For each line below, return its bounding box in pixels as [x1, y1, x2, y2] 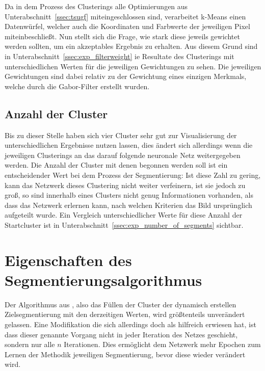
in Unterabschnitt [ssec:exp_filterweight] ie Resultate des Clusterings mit [5, 50, 234, 61]
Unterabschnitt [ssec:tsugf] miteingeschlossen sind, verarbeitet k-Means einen [5, 11, 246, 21]
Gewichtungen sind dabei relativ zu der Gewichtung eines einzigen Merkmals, [5, 71, 247, 82]
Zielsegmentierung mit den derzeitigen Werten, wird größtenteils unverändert [5, 309, 245, 320]
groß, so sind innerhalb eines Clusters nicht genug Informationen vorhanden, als [5, 190, 253, 200]
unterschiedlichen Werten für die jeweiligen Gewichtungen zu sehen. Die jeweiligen [5, 61, 261, 71]
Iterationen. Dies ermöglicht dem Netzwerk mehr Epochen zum [64, 339, 261, 350]
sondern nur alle [5, 339, 55, 350]
